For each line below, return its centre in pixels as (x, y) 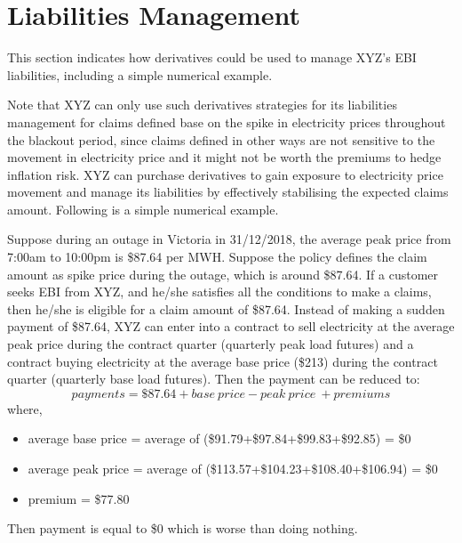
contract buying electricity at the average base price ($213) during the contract (223, 361)
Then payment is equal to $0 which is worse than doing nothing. (183, 528)
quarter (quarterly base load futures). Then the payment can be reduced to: (214, 379)
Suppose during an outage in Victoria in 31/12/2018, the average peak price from (229, 239)
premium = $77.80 (79, 498)
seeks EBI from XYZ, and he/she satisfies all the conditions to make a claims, (219, 292)
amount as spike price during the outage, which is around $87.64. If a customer (223, 274)
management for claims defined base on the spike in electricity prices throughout (227, 122)
